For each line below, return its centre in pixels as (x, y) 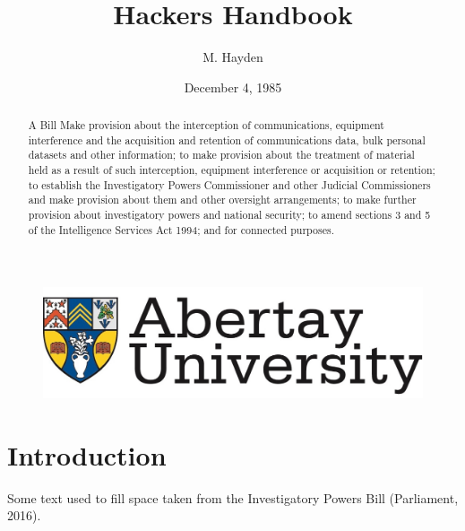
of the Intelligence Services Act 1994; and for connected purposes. (181, 229)
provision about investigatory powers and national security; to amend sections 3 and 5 (229, 215)
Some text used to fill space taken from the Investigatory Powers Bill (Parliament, (233, 497)
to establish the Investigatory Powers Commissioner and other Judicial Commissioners (229, 184)
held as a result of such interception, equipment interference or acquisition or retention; (232, 170)
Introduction (87, 454)
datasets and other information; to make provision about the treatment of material (221, 155)
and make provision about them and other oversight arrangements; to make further (222, 200)
